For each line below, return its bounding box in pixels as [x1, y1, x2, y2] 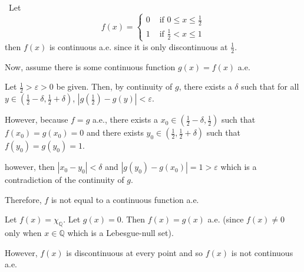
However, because [5, 113, 68, 126]
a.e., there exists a [92, 113, 158, 126]
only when [5, 227, 42, 239]
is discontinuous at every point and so [66, 246, 203, 258]
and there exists [86, 126, 144, 139]
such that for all [241, 80, 299, 93]
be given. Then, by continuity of [56, 80, 173, 93]
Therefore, [5, 193, 42, 205]
